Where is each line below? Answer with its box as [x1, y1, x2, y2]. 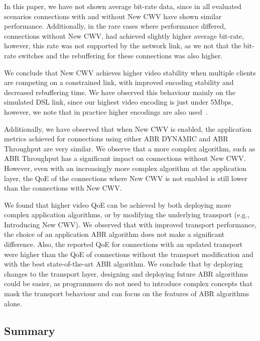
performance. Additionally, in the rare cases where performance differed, [4, 21, 226, 31]
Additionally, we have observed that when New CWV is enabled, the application [4, 123, 251, 134]
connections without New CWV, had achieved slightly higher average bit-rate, [4, 30, 244, 41]
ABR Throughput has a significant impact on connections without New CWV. [4, 153, 246, 163]
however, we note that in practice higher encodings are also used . [4, 106, 208, 117]
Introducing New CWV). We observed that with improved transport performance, [4, 219, 256, 229]
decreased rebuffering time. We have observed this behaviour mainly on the [4, 87, 235, 97]
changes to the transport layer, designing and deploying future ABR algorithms [4, 268, 248, 279]
